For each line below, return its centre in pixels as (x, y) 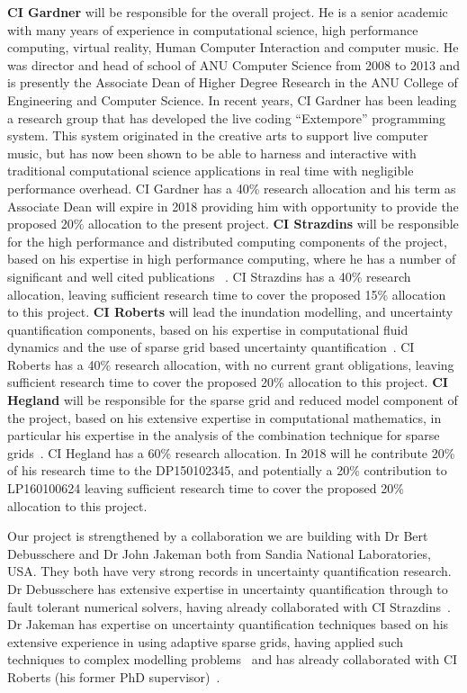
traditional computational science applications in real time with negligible (211, 171)
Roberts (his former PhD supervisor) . (114, 676)
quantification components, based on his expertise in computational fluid (208, 329)
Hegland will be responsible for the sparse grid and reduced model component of (233, 400)
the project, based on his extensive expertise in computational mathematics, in (225, 417)
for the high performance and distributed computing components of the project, (227, 241)
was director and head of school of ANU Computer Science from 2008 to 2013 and (234, 64)
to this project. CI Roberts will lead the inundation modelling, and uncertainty (230, 312)
